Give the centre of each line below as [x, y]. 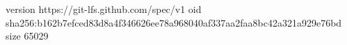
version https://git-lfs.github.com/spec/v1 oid [104, 9]
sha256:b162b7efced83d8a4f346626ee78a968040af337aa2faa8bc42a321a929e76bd [174, 22]
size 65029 [27, 36]
